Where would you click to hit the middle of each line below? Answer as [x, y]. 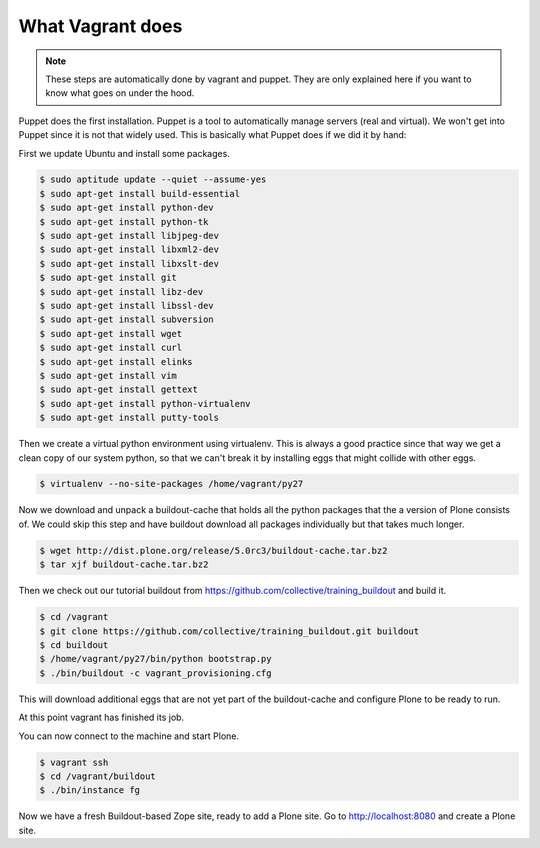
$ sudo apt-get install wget [111, 333]
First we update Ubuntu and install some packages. [124, 153]
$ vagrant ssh [74, 762]
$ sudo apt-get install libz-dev [121, 291]
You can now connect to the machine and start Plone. [129, 736]
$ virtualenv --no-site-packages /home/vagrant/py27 [171, 484]
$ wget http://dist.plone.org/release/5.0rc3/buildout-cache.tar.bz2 [213, 550]
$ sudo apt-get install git [108, 278]
